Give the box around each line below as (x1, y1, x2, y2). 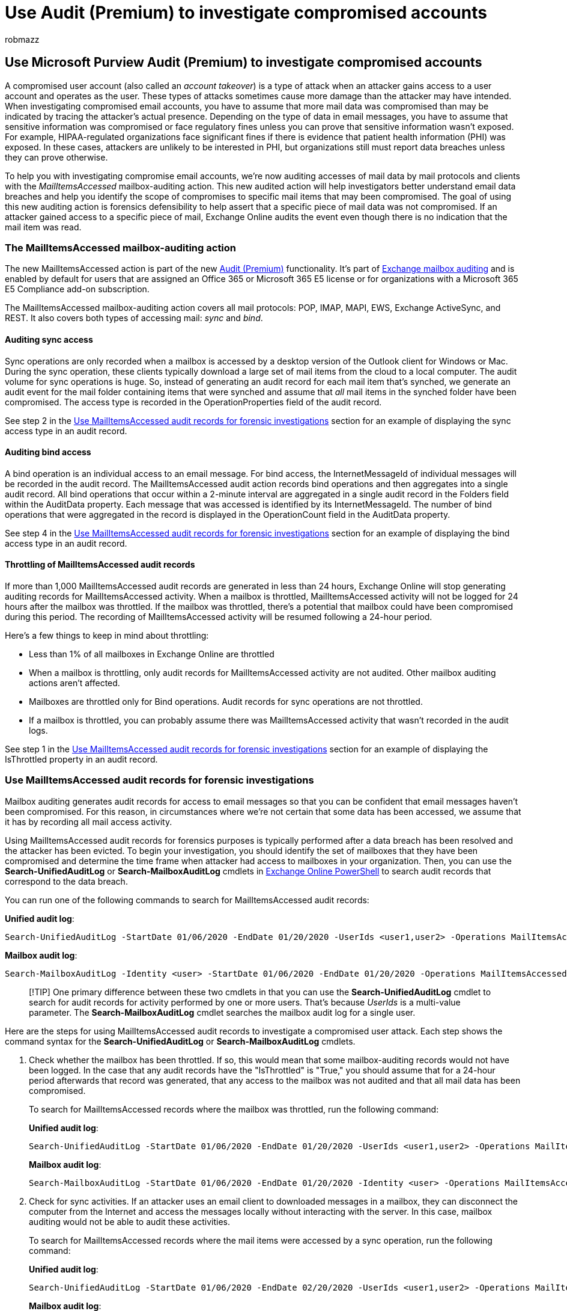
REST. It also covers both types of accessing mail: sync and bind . (5, 313, 263, 324)
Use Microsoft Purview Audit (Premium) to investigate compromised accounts (5, 55, 482, 70)
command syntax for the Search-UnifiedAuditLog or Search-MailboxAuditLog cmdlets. (5, 1036, 356, 1046)
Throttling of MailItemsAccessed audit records (5, 559, 195, 570)
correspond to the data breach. (5, 876, 128, 886)
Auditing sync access (5, 334, 93, 345)
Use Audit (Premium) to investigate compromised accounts (5, 2, 487, 23)
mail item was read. (5, 221, 82, 232)
